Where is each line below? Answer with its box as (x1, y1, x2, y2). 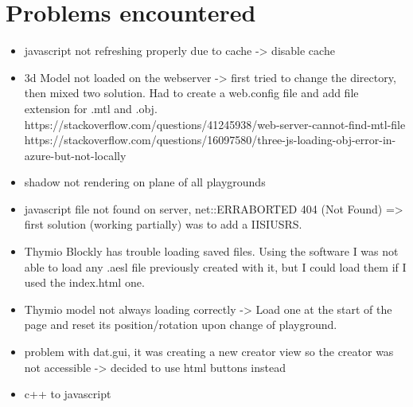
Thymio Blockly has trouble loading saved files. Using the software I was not (24, 243, 399, 260)
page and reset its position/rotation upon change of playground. (24, 316, 337, 333)
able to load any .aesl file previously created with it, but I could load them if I (24, 258, 407, 275)
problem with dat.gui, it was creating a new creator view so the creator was (24, 343, 394, 360)
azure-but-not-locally (24, 147, 127, 163)
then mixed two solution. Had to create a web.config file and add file (24, 84, 359, 101)
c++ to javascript (24, 385, 111, 402)
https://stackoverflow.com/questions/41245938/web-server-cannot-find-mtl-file (24, 115, 406, 132)
